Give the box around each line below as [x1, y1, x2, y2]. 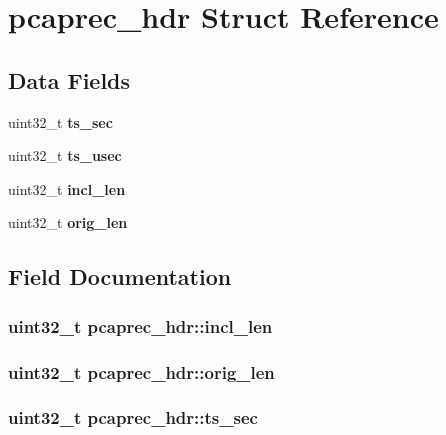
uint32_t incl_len [8, 178, 126, 199]
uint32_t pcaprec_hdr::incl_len [8, 313, 273, 338]
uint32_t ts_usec [8, 145, 122, 166]
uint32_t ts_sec [8, 111, 113, 132]
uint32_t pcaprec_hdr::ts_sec [8, 405, 258, 430]
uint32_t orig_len [8, 212, 128, 233]
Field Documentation [8, 261, 232, 292]
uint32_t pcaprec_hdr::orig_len [8, 359, 275, 384]
